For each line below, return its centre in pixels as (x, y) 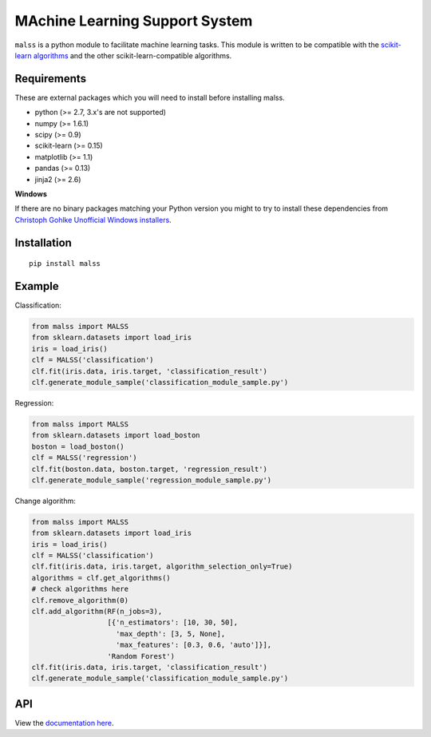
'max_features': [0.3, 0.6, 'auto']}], (194, 645)
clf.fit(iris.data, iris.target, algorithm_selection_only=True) (162, 567)
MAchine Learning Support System (134, 21)
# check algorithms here (80, 589)
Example (37, 286)
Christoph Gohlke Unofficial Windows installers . (93, 220)
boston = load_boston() (78, 446)
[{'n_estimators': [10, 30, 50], (173, 622)
